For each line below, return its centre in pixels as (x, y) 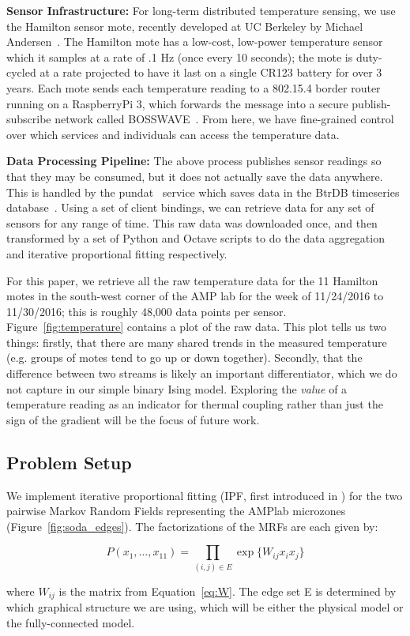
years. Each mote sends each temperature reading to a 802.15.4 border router (194, 87)
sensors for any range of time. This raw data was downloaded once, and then (192, 222)
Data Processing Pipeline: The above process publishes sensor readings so (194, 161)
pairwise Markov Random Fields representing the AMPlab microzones (176, 511)
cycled (21, 72)
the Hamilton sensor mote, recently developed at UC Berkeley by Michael (185, 26)
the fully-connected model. (71, 622)
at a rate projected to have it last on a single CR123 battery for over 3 (211, 72)
